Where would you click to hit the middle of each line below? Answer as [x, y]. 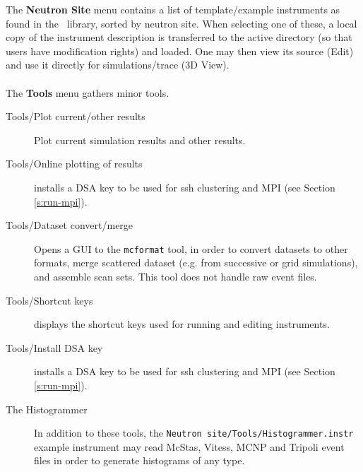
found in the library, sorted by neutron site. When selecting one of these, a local [181, 23]
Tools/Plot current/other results [76, 116]
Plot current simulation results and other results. [140, 140]
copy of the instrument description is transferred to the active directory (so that [179, 37]
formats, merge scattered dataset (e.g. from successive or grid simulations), [196, 262]
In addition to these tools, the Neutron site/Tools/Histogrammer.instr [194, 433]
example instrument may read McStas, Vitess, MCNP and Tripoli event [189, 446]
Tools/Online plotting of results [74, 164]
